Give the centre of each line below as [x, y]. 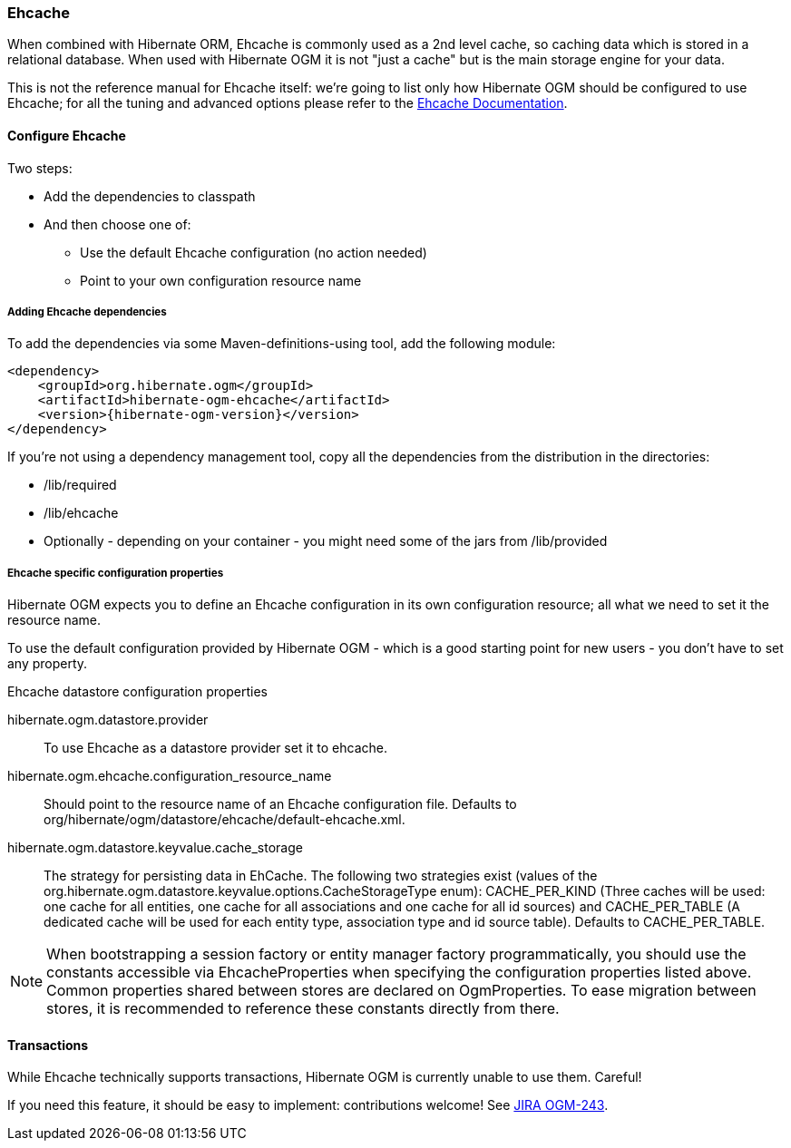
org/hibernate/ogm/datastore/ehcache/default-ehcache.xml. [225, 820]
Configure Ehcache [67, 135]
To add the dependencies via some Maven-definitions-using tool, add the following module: [282, 344]
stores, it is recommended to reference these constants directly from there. [303, 1009]
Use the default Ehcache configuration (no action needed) [254, 252]
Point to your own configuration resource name [221, 280]
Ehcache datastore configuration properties [137, 692]
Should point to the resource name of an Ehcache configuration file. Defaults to [280, 804]
